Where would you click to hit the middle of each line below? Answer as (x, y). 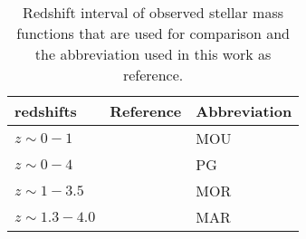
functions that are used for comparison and (153, 33)
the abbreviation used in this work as (153, 54)
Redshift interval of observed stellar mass (153, 12)
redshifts (46, 111)
